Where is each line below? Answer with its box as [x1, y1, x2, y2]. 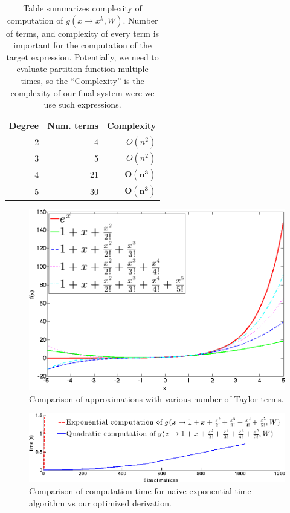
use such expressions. [43, 98, 121, 111]
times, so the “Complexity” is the [21, 74, 144, 87]
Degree [9, 119, 39, 131]
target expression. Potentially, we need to [6, 50, 159, 63]
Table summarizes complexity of [23, 2, 142, 14]
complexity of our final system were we [10, 86, 155, 99]
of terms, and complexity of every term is [6, 27, 159, 39]
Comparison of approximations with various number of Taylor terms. [29, 392, 284, 405]
